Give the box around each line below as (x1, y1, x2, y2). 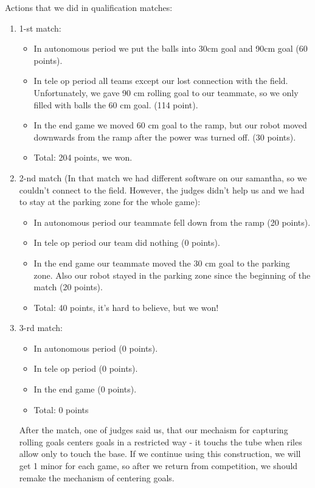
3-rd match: (19, 321, 63, 334)
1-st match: (19, 21, 61, 34)
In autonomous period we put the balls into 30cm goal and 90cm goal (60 (33, 42, 308, 55)
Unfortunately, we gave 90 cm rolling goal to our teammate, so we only (33, 86, 299, 99)
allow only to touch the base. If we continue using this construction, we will (19, 447, 301, 460)
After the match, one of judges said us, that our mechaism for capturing (19, 424, 288, 436)
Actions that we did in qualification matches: (5, 1, 173, 13)
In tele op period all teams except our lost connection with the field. (33, 74, 288, 87)
